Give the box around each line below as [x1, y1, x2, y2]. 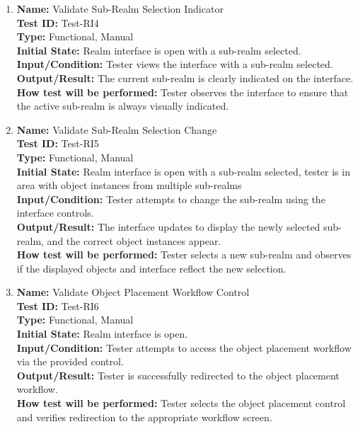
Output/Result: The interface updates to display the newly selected [16, 219, 321, 234]
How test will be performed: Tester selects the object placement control [16, 396, 346, 411]
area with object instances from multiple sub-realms [16, 178, 242, 193]
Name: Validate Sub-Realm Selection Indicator [16, 1, 224, 16]
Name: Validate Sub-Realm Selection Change [16, 122, 217, 137]
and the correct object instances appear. [47, 233, 221, 248]
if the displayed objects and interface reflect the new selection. [16, 261, 287, 275]
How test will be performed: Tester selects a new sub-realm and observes [16, 247, 352, 262]
